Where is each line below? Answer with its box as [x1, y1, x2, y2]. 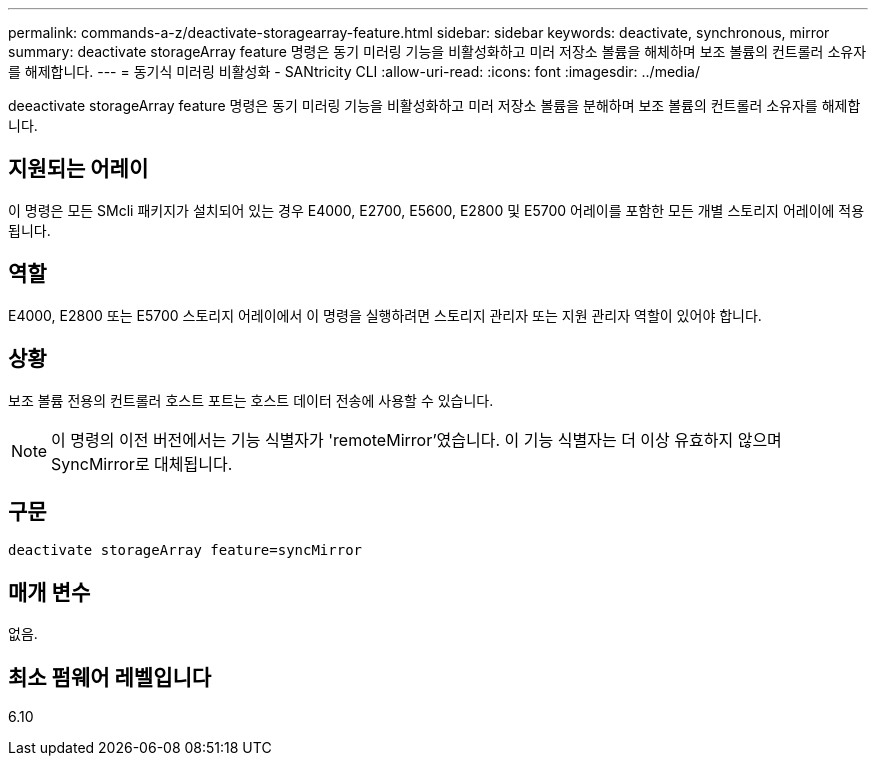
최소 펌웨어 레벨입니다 [8, 664, 212, 690]
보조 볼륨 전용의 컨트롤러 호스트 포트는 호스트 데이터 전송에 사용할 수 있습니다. [8, 391, 494, 409]
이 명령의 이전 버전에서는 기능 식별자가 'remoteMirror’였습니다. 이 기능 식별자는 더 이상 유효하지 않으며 [51, 429, 782, 450]
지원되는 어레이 [8, 156, 149, 182]
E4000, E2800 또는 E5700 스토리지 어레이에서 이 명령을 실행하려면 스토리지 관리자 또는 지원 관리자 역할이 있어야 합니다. [8, 306, 762, 324]
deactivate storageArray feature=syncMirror [8, 542, 363, 559]
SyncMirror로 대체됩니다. [51, 453, 233, 474]
